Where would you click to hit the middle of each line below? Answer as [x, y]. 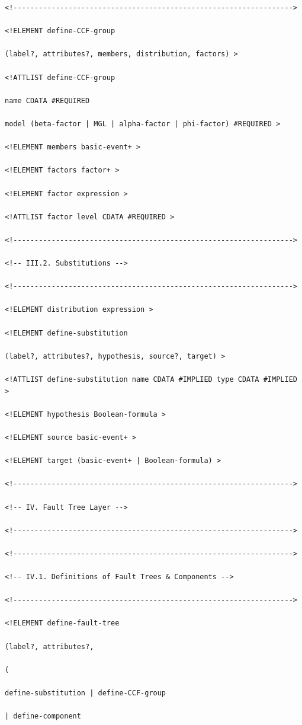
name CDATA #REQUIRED [47, 100]
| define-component [43, 716]
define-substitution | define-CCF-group [86, 693]
